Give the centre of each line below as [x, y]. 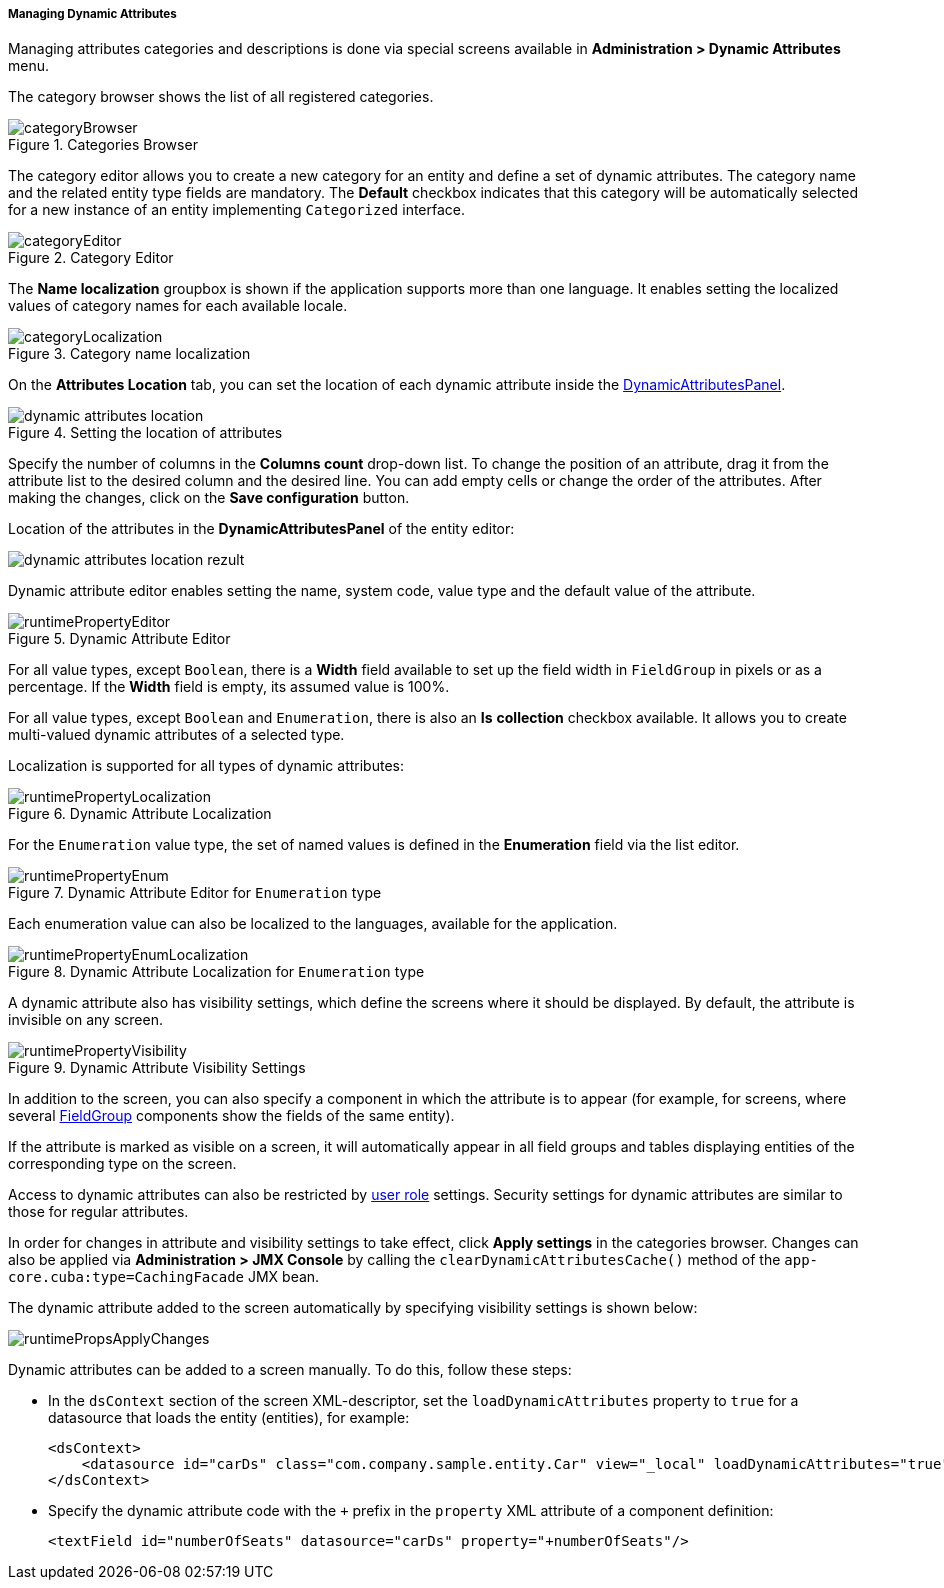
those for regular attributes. [98, 1212]
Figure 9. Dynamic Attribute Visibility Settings [157, 1068]
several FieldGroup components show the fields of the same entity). [231, 1116]
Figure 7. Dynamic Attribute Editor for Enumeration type [195, 893]
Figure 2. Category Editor [91, 258]
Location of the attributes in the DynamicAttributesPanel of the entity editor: [261, 529]
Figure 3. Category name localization [129, 354]
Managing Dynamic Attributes [92, 14]
